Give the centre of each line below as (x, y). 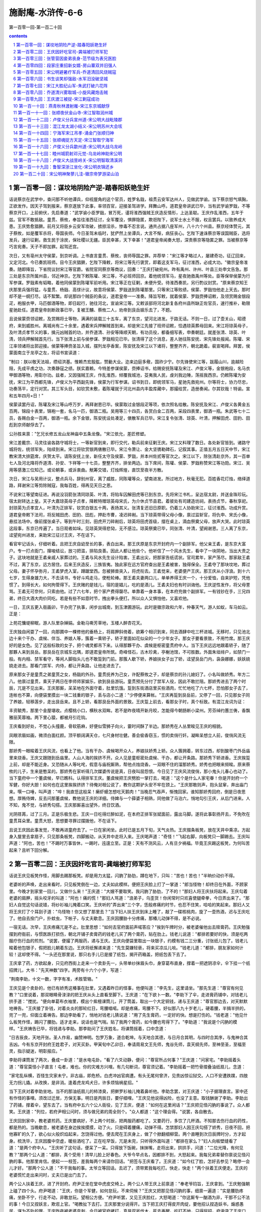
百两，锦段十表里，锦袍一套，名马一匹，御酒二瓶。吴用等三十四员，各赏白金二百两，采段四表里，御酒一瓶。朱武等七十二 (130, 411)
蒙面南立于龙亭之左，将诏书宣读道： (45, 353)
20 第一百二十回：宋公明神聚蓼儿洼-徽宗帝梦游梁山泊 (66, 174)
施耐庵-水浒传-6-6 (46, 13)
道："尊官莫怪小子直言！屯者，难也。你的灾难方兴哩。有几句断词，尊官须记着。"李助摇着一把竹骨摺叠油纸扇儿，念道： (127, 1067)
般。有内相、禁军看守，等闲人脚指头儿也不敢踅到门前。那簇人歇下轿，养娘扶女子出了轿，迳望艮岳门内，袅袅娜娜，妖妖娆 (130, 659)
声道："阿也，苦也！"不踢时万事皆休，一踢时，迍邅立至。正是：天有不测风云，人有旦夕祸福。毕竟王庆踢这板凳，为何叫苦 (130, 843)
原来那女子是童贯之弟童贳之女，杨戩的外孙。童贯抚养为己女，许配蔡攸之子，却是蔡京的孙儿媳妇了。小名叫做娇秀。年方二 (130, 674)
